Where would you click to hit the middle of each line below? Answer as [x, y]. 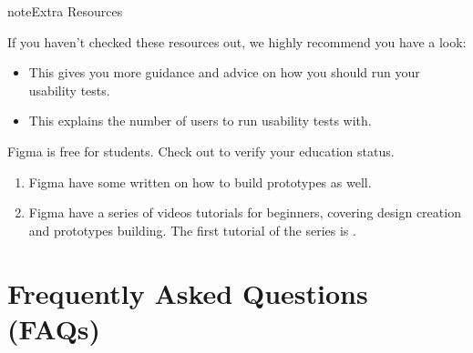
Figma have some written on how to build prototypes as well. [200, 182]
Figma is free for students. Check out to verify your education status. [201, 151]
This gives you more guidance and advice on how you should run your [224, 72]
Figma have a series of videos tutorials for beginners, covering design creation [245, 212]
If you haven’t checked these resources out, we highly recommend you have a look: [237, 41]
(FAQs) [54, 328]
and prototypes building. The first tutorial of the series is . [192, 230]
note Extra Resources [65, 11]
